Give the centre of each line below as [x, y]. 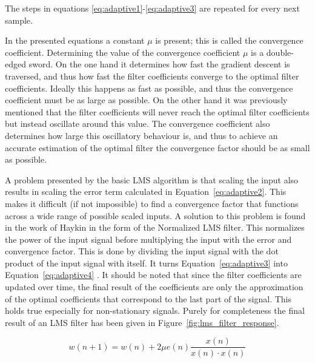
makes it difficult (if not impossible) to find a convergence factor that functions [152, 203]
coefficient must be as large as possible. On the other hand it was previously [146, 100]
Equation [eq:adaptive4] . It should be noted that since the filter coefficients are [153, 275]
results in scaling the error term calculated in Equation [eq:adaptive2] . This [146, 192]
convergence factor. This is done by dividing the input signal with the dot [142, 251]
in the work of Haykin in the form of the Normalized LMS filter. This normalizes [155, 227]
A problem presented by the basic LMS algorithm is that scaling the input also [152, 179]
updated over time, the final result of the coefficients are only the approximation [154, 287]
